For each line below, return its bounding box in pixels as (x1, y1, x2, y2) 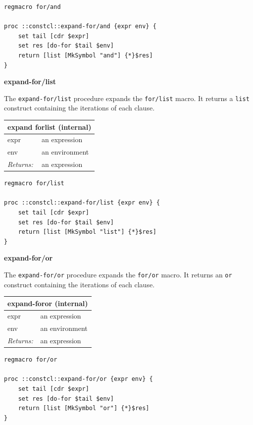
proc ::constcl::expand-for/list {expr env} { (4, 199, 160, 207)
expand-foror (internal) (7, 298, 88, 308)
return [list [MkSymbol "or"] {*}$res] (18, 405, 150, 412)
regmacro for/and (4, 3, 61, 10)
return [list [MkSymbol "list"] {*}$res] (18, 228, 156, 236)
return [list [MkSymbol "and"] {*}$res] (18, 52, 153, 59)
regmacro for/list (4, 180, 64, 187)
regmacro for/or (4, 356, 57, 364)
